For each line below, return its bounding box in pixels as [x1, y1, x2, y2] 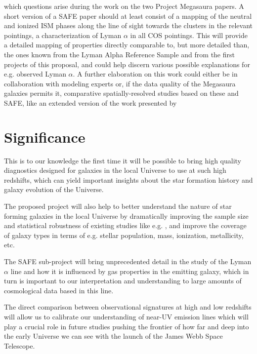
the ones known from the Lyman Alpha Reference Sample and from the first [4, 49, 235, 59]
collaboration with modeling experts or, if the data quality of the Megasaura [4, 78, 236, 88]
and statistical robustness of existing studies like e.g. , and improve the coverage [4, 220, 247, 231]
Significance [4, 126, 86, 147]
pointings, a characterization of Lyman [4, 30, 122, 40]
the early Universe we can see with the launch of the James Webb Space [4, 331, 223, 341]
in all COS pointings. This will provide [130, 30, 248, 40]
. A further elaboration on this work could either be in [73, 69, 238, 79]
